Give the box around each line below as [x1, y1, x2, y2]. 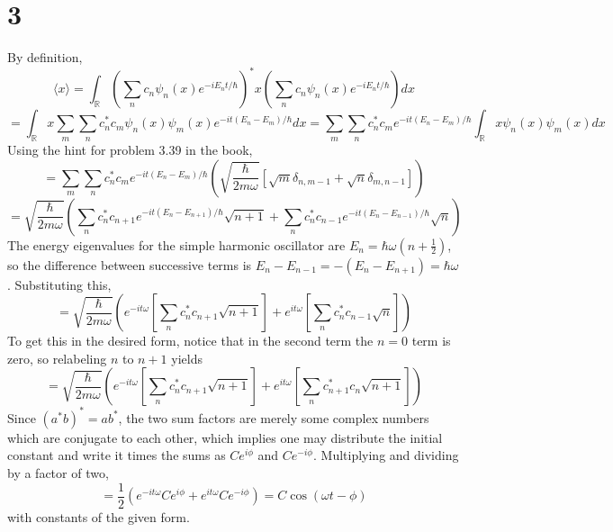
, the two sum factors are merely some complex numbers [118, 408, 429, 427]
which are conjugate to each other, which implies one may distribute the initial [7, 428, 443, 446]
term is [411, 331, 451, 350]
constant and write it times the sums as [7, 446, 226, 464]
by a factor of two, [7, 464, 109, 482]
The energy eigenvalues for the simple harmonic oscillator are [7, 235, 346, 254]
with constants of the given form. [7, 507, 190, 526]
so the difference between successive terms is [7, 255, 252, 274]
